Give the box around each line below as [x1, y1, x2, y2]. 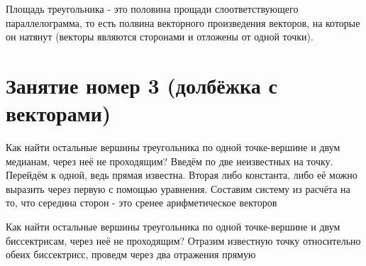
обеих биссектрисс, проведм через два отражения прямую [6, 247, 256, 262]
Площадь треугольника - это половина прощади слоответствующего [6, 1, 299, 16]
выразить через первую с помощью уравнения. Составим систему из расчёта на [6, 181, 350, 196]
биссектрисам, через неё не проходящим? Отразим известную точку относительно [6, 233, 361, 248]
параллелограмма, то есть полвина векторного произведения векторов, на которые [6, 15, 360, 30]
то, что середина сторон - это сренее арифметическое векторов [6, 195, 277, 210]
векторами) [6, 99, 111, 128]
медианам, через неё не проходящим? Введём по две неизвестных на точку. [6, 153, 333, 168]
